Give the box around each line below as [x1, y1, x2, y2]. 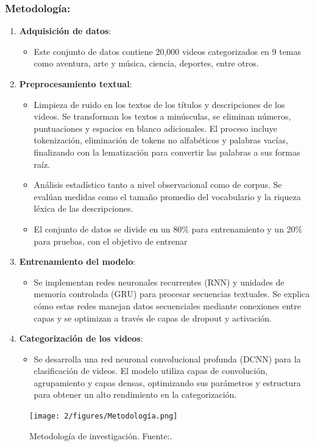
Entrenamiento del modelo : [19, 255, 136, 268]
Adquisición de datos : [19, 24, 111, 37]
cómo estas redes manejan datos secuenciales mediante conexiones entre [34, 299, 302, 312]
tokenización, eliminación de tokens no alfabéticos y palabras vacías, [34, 134, 288, 146]
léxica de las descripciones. [34, 202, 133, 215]
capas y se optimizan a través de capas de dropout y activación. [34, 311, 272, 324]
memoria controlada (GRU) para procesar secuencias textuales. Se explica [34, 287, 310, 300]
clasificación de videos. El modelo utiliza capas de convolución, [34, 364, 268, 377]
